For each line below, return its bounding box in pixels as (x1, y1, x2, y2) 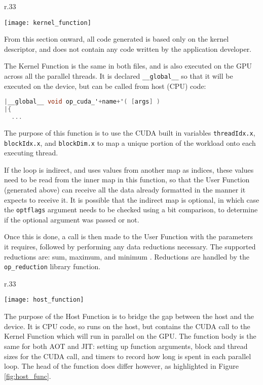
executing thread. (4, 147, 58, 158)
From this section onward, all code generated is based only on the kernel (4, 34, 229, 44)
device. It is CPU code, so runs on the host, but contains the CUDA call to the (4, 320, 250, 331)
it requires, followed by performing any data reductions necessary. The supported (4, 241, 256, 252)
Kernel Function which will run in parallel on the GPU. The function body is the (4, 331, 256, 341)
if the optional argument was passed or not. (4, 214, 139, 224)
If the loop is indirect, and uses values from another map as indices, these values (4, 164, 254, 175)
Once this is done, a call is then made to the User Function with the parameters (4, 231, 253, 242)
